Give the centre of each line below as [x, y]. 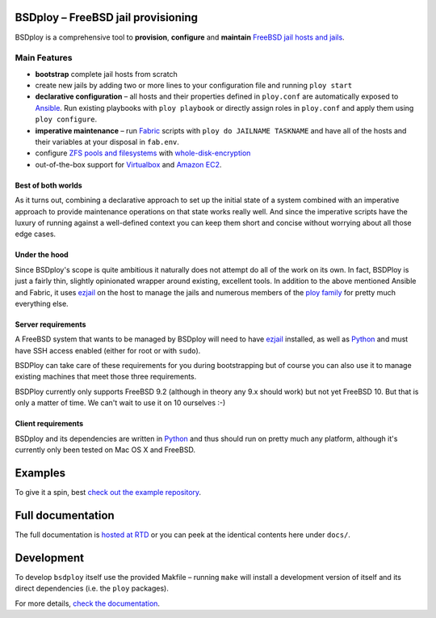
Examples [40, 473]
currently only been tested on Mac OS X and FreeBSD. [105, 450]
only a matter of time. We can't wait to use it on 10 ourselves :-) [120, 403]
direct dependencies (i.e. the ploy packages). [92, 588]
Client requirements [49, 424]
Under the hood [42, 255]
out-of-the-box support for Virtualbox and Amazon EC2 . [128, 164]
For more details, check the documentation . [88, 603]
